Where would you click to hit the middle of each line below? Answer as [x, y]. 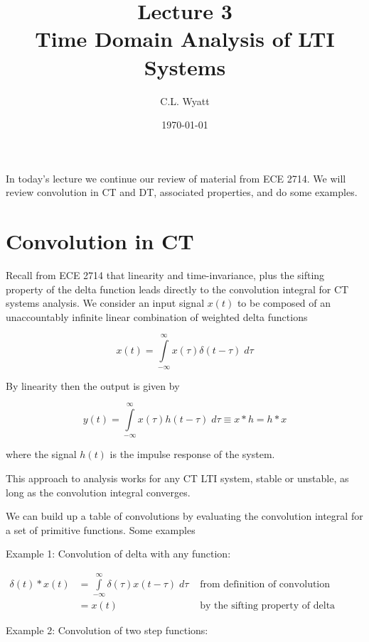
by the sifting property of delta [268, 606]
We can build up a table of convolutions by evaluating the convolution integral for [184, 516]
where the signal [41, 454]
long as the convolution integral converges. [98, 492]
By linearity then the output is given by [93, 385]
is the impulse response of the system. [192, 454]
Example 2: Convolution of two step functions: [107, 630]
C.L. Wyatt [185, 100]
